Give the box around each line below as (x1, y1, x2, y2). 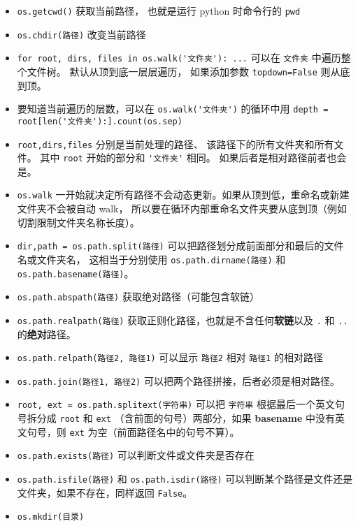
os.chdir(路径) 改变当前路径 (17, 27, 146, 41)
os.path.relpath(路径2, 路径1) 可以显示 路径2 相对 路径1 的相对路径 (17, 350, 323, 365)
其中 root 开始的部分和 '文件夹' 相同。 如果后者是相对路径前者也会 (40, 150, 347, 165)
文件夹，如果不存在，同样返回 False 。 (17, 485, 193, 499)
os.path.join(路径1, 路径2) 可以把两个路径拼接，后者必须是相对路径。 (17, 373, 340, 388)
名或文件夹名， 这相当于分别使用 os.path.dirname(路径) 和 (17, 251, 286, 266)
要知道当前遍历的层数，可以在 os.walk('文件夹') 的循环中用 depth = (17, 101, 329, 116)
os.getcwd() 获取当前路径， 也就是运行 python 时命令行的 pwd (17, 3, 301, 17)
